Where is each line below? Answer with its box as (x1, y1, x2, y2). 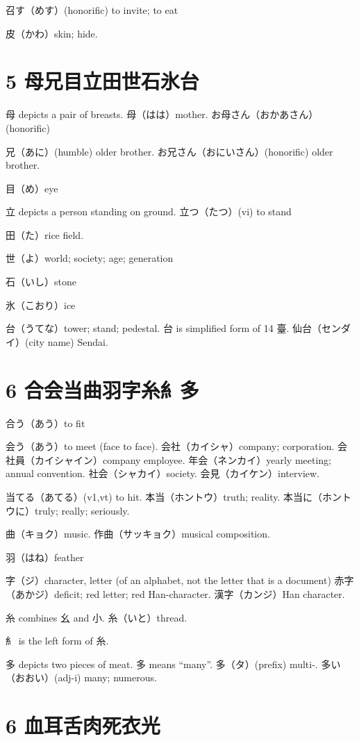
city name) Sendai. (28, 334, 108, 349)
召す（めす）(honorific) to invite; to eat (6, 3, 178, 17)
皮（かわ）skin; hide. (6, 26, 98, 40)
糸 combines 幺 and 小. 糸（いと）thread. (6, 610, 187, 624)
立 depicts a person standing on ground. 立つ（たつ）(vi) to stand (6, 204, 292, 219)
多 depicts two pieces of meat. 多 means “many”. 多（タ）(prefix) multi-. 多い (6, 656, 341, 671)
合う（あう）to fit (6, 415, 85, 430)
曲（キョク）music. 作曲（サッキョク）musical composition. (6, 526, 270, 541)
